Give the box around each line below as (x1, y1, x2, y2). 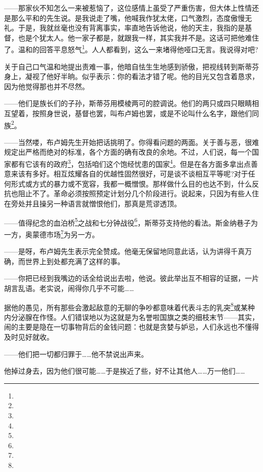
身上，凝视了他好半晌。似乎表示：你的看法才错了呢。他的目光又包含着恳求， (4, 71, 259, 82)
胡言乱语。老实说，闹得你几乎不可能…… (4, 282, 134, 293)
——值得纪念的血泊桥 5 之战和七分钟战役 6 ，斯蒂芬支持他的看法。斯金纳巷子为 (4, 215, 258, 228)
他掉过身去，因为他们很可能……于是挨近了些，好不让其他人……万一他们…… (4, 366, 245, 376)
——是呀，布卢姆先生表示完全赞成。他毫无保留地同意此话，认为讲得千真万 (4, 246, 252, 257)
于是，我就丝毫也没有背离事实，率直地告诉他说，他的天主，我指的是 (18, 22, 245, 33)
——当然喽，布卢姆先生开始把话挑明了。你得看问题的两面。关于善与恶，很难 (4, 136, 259, 147)
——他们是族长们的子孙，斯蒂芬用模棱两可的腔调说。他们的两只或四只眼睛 (4, 98, 252, 108)
